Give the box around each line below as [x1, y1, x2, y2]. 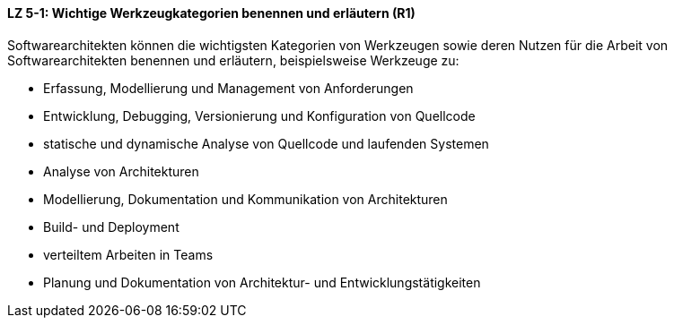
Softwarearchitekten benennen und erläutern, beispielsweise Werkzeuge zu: [7, 52, 460, 68]
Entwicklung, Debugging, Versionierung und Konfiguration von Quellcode [43, 107, 476, 124]
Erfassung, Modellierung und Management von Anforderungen [43, 80, 414, 96]
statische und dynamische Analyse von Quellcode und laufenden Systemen [43, 135, 489, 151]
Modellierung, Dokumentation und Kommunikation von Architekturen [43, 191, 448, 207]
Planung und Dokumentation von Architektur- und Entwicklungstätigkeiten [43, 274, 481, 290]
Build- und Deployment [43, 218, 179, 235]
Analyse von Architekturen [43, 163, 199, 179]
